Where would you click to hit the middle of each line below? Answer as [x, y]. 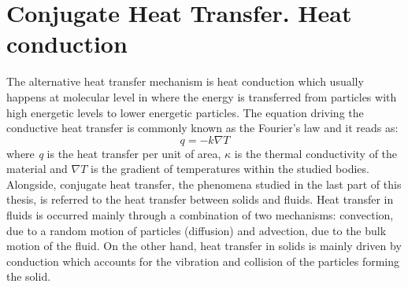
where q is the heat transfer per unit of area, [114, 153]
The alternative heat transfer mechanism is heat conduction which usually [185, 81]
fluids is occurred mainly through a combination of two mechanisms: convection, [200, 215]
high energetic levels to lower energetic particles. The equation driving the [185, 112]
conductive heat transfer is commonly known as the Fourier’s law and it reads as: [202, 128]
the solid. [29, 276]
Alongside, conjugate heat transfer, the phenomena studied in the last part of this [204, 184]
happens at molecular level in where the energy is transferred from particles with [202, 96]
